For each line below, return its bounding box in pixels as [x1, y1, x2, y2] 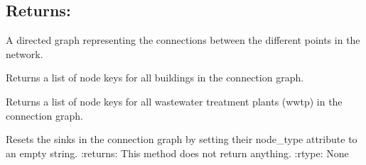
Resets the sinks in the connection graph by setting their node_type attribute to [6, 132, 357, 147]
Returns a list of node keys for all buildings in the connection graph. [6, 70, 304, 85]
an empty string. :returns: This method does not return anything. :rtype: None [6, 145, 349, 160]
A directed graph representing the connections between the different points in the [6, 33, 360, 47]
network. [6, 46, 43, 61]
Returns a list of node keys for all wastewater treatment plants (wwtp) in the [6, 93, 343, 108]
